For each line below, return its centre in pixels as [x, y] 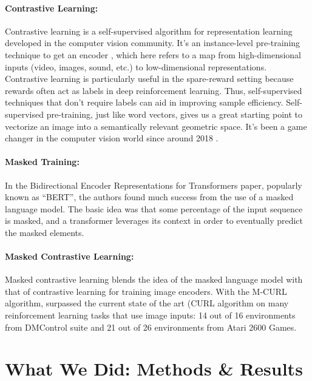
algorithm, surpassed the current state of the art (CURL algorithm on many [147, 303]
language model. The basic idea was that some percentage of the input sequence [154, 208]
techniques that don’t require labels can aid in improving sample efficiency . [144, 102]
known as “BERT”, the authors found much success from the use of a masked [149, 197]
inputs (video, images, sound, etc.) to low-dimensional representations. [136, 66]
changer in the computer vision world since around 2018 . [112, 138]
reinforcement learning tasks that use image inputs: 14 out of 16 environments [150, 315]
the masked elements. [45, 232]
